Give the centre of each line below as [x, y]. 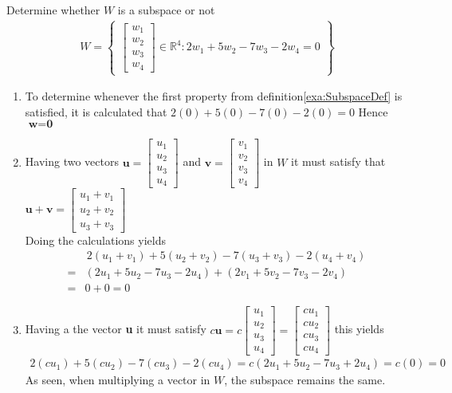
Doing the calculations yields [95, 240]
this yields [359, 329]
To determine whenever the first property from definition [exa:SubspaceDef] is [214, 96]
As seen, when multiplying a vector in [118, 380]
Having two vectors [72, 161]
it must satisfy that [338, 161]
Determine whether [53, 10]
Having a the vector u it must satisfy [116, 329]
